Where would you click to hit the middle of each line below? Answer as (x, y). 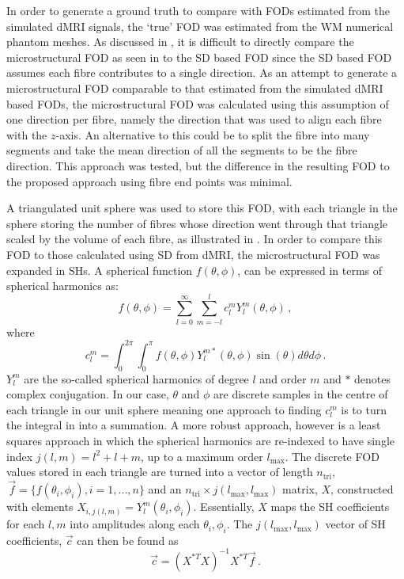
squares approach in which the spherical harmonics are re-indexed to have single (200, 441)
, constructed (362, 489)
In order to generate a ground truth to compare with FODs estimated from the (198, 10)
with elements (40, 507)
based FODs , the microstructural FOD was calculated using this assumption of (198, 103)
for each (26, 524)
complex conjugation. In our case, (88, 394)
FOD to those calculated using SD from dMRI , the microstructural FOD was (193, 254)
